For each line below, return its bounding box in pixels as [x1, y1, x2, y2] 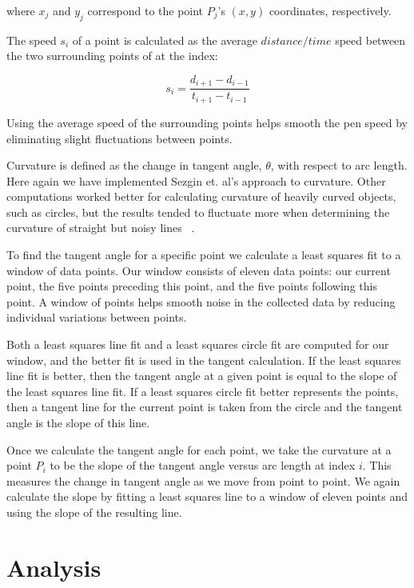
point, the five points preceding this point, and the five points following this [6, 278, 377, 294]
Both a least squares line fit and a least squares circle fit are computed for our [6, 336, 389, 353]
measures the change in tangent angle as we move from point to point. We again [6, 472, 400, 489]
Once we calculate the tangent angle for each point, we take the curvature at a [6, 441, 392, 458]
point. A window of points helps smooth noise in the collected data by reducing [6, 293, 396, 310]
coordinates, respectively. [269, 2, 392, 18]
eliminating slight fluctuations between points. [6, 130, 233, 146]
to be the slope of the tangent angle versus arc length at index [50, 457, 356, 474]
